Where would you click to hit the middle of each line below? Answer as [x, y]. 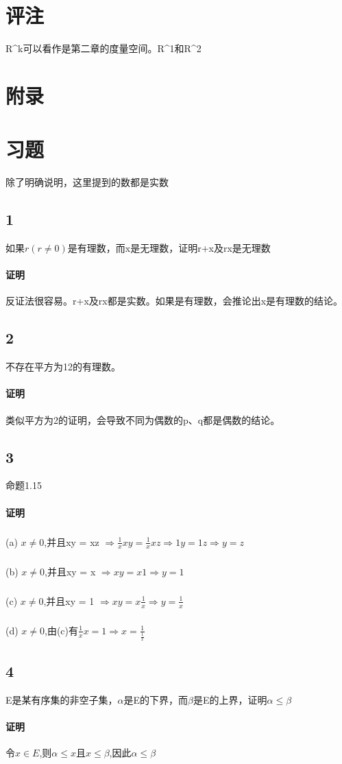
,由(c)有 [62, 630]
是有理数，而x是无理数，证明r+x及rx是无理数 [169, 248]
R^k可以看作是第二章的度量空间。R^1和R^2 [103, 48]
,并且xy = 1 [69, 600]
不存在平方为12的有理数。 [63, 367]
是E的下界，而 [156, 699]
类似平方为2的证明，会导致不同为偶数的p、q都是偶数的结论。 [143, 419]
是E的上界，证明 [230, 699]
